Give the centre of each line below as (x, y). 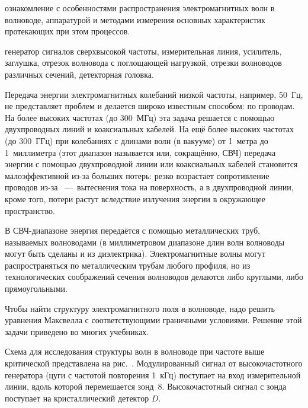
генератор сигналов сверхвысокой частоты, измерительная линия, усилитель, (143, 51)
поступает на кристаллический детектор (77, 398)
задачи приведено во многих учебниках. (77, 331)
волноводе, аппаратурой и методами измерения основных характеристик (135, 19)
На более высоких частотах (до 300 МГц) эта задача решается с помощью (140, 117)
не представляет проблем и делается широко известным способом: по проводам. (150, 106)
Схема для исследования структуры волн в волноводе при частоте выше (135, 351)
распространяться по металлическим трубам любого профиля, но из (128, 265)
